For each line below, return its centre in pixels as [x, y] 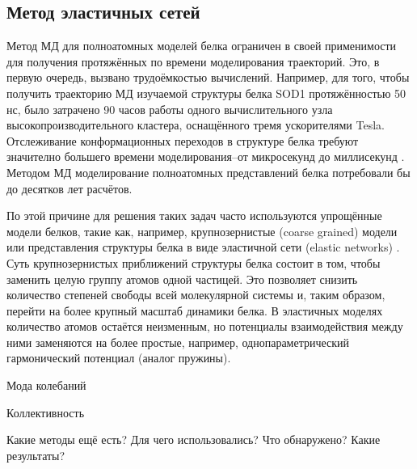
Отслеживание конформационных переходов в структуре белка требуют [183, 140]
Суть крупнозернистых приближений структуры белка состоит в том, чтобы [194, 262]
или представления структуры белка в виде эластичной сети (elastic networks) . [203, 247]
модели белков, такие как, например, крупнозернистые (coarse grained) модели [202, 231]
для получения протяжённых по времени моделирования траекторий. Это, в [193, 61]
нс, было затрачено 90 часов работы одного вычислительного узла [170, 109]
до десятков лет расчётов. [69, 188]
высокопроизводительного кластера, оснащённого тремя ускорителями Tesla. [196, 125]
